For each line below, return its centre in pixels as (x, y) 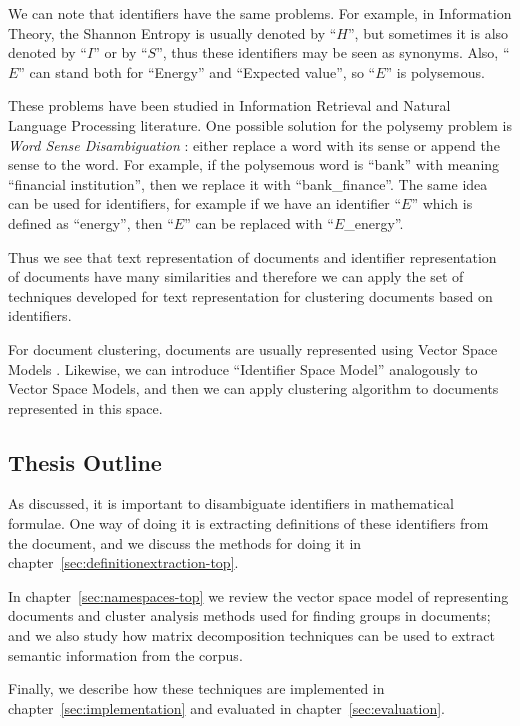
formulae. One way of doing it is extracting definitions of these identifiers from (248, 523)
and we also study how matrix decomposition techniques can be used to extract (251, 635)
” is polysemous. (435, 71)
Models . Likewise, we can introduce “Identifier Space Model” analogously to (243, 368)
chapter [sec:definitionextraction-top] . (123, 562)
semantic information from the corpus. (125, 654)
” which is (442, 203)
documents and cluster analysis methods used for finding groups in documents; (249, 615)
